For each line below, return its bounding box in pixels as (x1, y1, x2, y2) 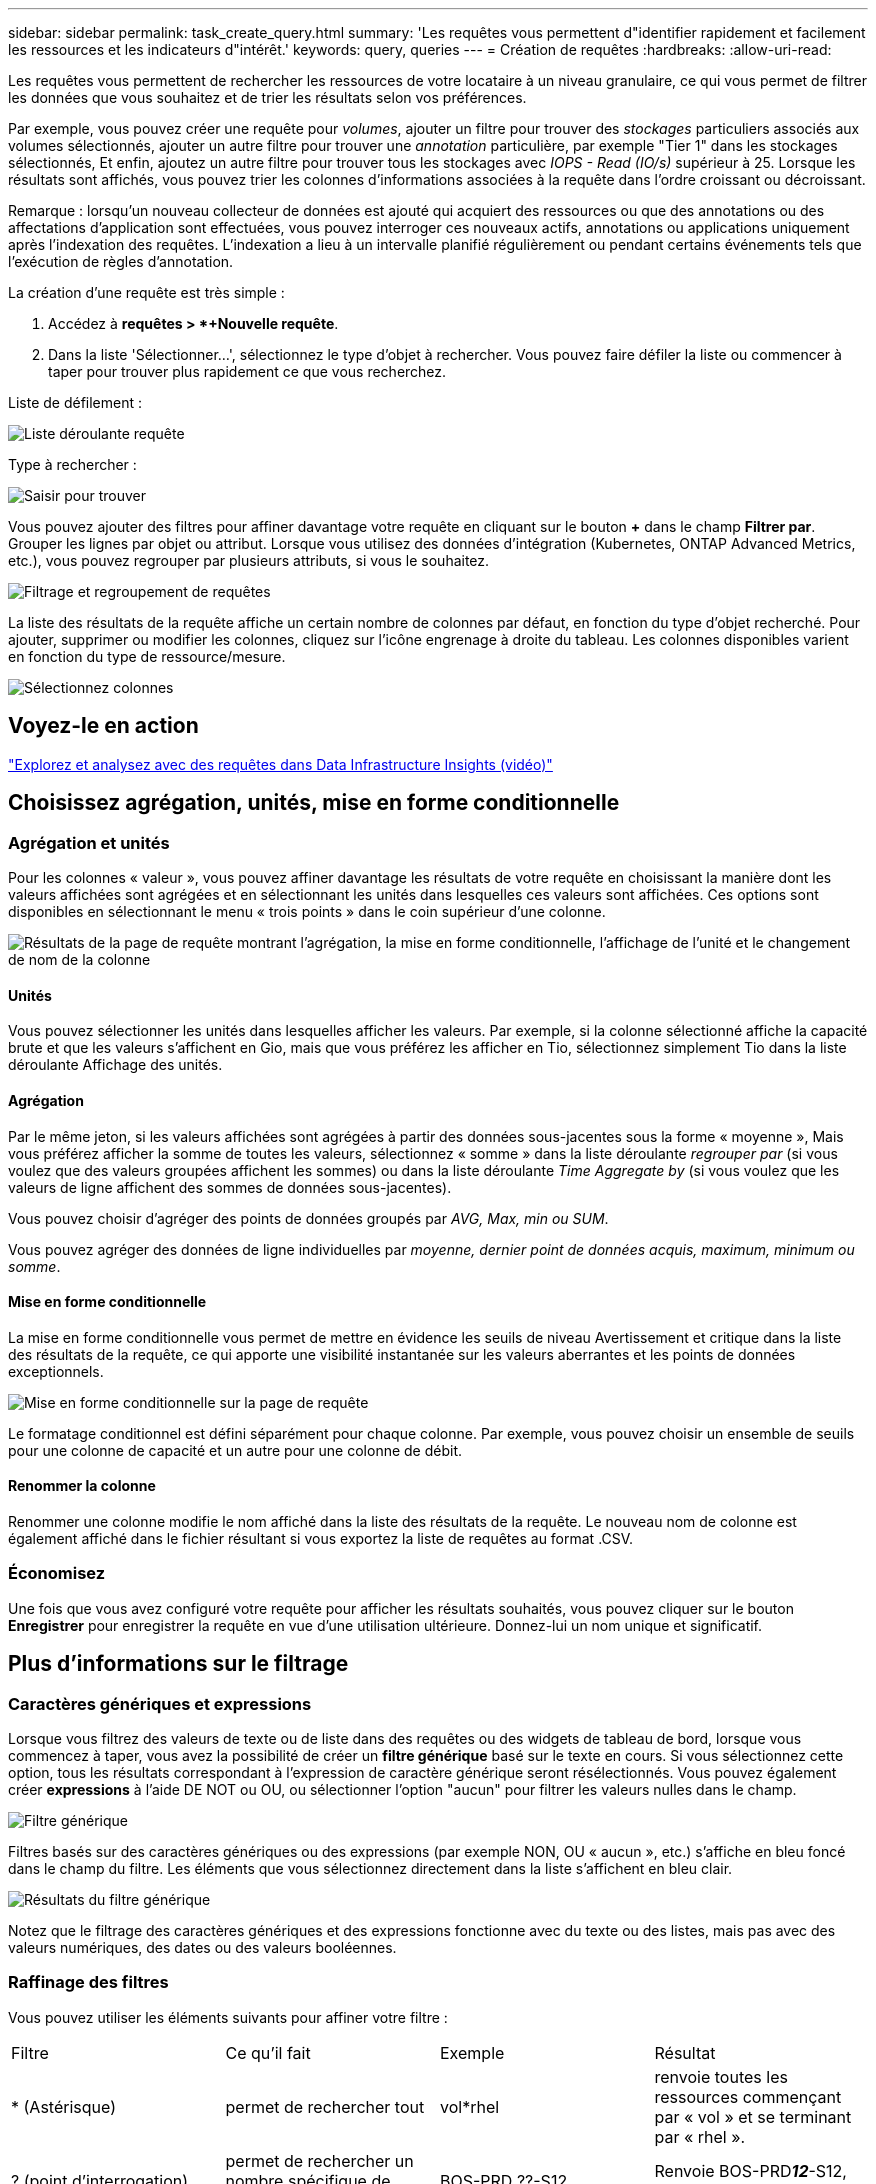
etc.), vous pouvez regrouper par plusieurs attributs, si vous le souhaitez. (8, 552, 490, 569)
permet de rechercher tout (225, 2096, 425, 2117)
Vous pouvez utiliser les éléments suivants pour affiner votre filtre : (8, 2008, 448, 2026)
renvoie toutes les (654, 2066, 788, 2087)
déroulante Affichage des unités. (8, 1056, 223, 1074)
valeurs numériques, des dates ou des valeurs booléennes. (8, 1938, 397, 1956)
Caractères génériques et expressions (8, 1693, 312, 1714)
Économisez (8, 1563, 106, 1584)
